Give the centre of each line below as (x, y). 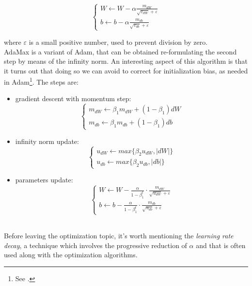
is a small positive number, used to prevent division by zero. (118, 42)
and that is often (221, 245)
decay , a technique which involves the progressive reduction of (95, 245)
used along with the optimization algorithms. (71, 255)
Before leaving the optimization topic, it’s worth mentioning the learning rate (119, 236)
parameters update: (44, 180)
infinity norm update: (47, 141)
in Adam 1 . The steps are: (41, 81)
